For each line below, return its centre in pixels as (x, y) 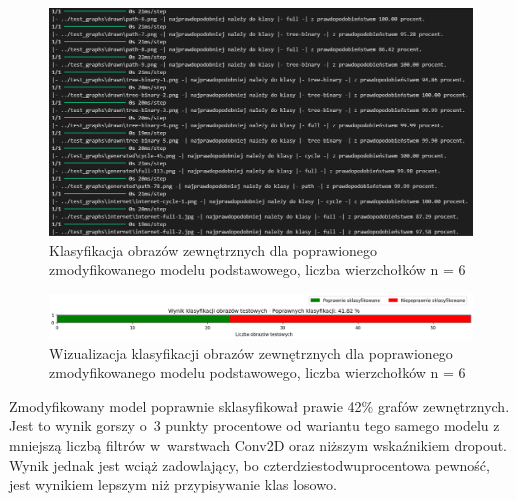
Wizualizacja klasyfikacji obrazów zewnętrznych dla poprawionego (251, 352)
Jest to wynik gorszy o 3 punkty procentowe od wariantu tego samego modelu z (254, 425)
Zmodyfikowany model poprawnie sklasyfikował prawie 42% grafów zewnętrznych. (259, 405)
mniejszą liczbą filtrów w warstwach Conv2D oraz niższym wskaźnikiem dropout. (258, 445)
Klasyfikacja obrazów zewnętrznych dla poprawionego (213, 249)
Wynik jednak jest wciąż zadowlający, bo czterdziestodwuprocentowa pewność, (249, 464)
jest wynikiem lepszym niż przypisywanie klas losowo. (173, 484)
